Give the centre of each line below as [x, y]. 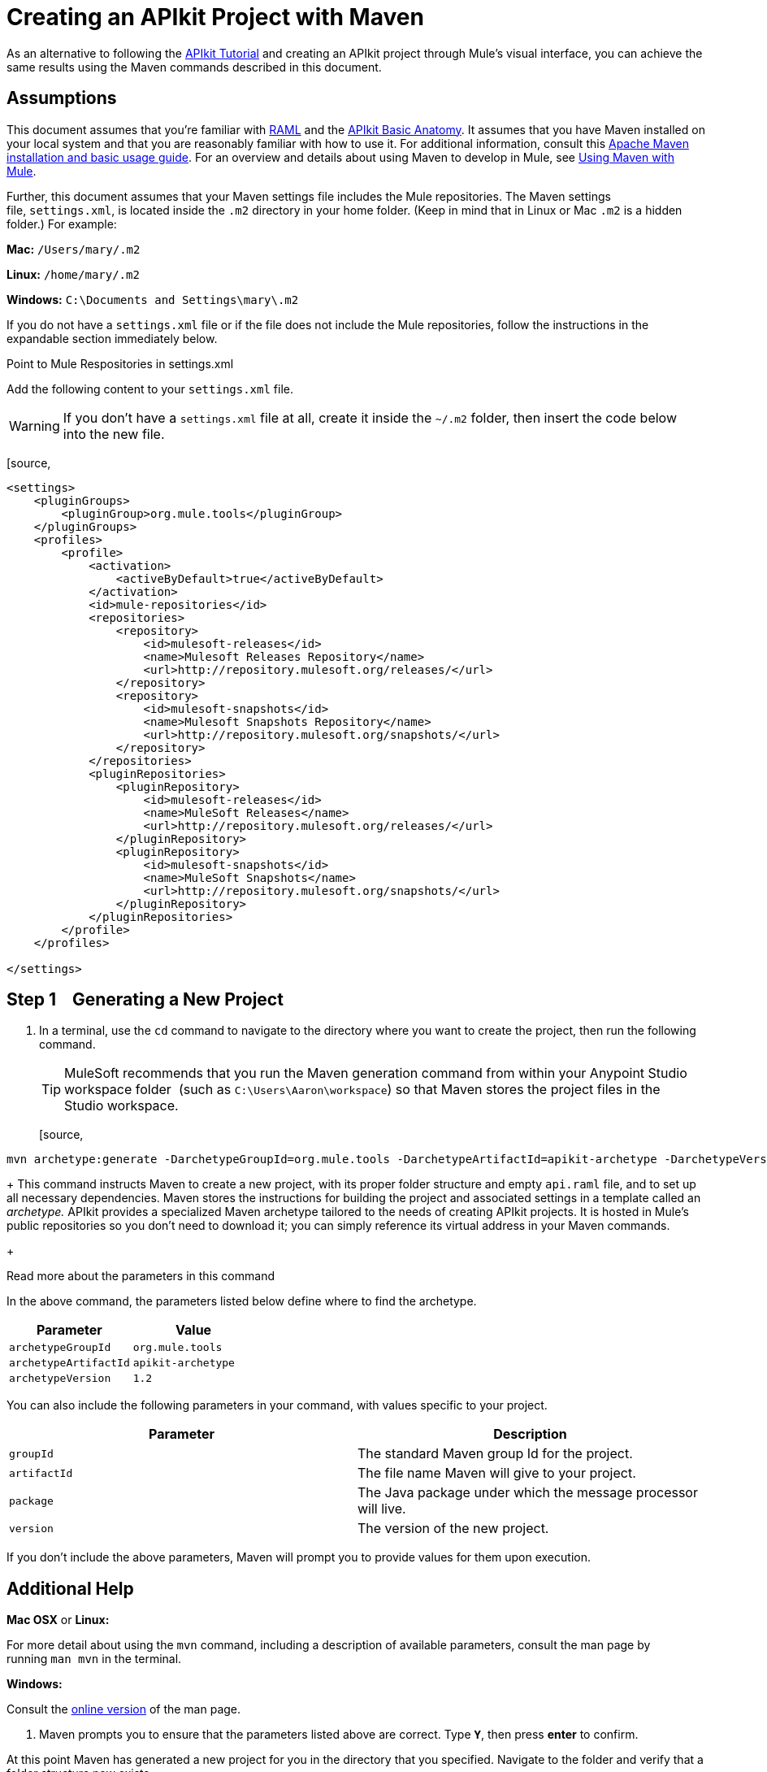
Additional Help [70, 1588]
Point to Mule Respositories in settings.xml [120, 363]
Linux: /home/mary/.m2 [73, 274]
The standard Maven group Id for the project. [495, 1454]
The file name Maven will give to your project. [497, 1473]
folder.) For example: [62, 224]
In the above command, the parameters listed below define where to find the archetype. [242, 1301]
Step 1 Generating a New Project [145, 1000]
